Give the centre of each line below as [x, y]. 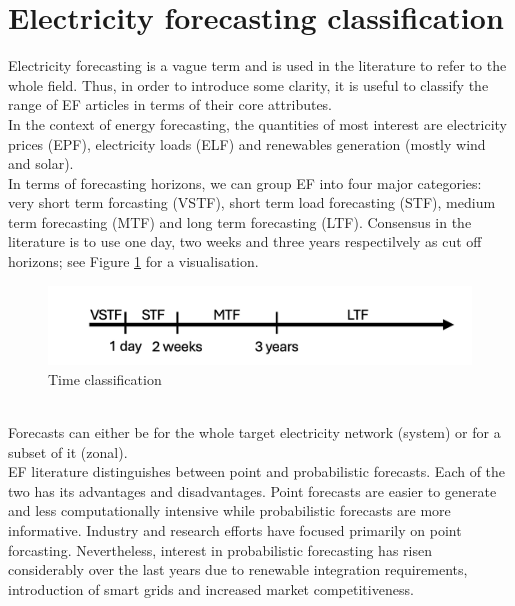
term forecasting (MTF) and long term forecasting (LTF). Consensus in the [240, 221]
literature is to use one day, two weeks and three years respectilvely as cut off [245, 241]
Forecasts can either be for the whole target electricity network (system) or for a [254, 431]
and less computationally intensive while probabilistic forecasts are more [229, 510]
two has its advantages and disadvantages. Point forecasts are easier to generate [252, 490]
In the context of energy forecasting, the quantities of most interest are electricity [258, 123]
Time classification [105, 378]
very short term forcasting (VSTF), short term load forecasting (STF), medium [252, 202]
